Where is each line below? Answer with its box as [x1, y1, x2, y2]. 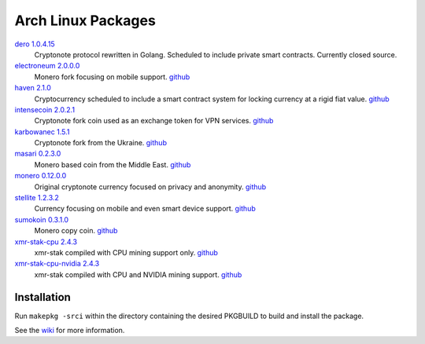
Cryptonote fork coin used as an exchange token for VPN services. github [34, 116, 274, 126]
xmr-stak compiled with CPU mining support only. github [34, 247, 218, 257]
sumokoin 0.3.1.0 [14, 214, 69, 224]
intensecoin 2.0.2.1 [14, 104, 75, 114]
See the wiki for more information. [14, 326, 125, 335]
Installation [14, 291, 71, 304]
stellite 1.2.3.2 [14, 193, 59, 203]
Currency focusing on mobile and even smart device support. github [34, 204, 256, 214]
